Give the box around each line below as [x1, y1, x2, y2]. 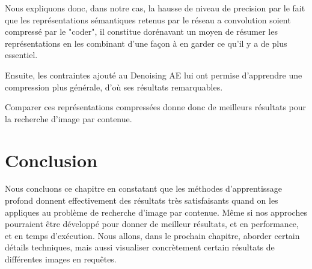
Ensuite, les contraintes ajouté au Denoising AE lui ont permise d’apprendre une [5, 68, 302, 81]
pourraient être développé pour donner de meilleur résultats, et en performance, [5, 217, 299, 230]
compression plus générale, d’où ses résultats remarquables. [5, 80, 223, 93]
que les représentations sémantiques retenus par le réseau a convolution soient [5, 13, 291, 26]
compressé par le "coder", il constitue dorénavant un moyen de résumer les [5, 25, 278, 38]
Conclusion [5, 147, 98, 172]
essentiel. [5, 49, 38, 61]
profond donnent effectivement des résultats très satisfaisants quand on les [5, 194, 278, 207]
